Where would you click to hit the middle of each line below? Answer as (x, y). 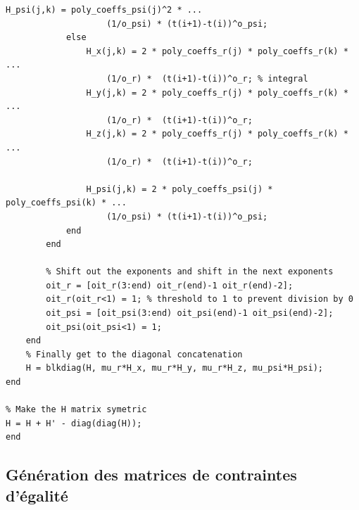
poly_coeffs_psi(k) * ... (66, 203)
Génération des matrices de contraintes (151, 474)
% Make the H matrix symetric (76, 410)
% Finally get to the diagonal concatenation (134, 354)
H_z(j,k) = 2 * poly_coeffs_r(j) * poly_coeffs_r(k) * (217, 134)
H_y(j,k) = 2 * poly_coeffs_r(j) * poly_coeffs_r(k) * (217, 93)
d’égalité (37, 495)
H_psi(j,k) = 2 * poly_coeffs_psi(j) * (179, 189)
